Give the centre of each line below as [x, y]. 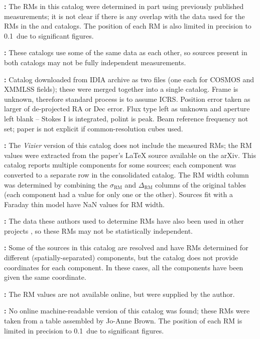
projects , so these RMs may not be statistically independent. [98, 230]
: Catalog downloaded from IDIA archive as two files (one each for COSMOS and [129, 79]
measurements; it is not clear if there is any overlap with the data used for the [124, 16]
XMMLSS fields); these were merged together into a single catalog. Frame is [121, 89]
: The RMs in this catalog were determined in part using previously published [124, 6]
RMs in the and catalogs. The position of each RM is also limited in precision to [128, 26]
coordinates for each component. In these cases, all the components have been [124, 267]
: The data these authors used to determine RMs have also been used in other [124, 221]
